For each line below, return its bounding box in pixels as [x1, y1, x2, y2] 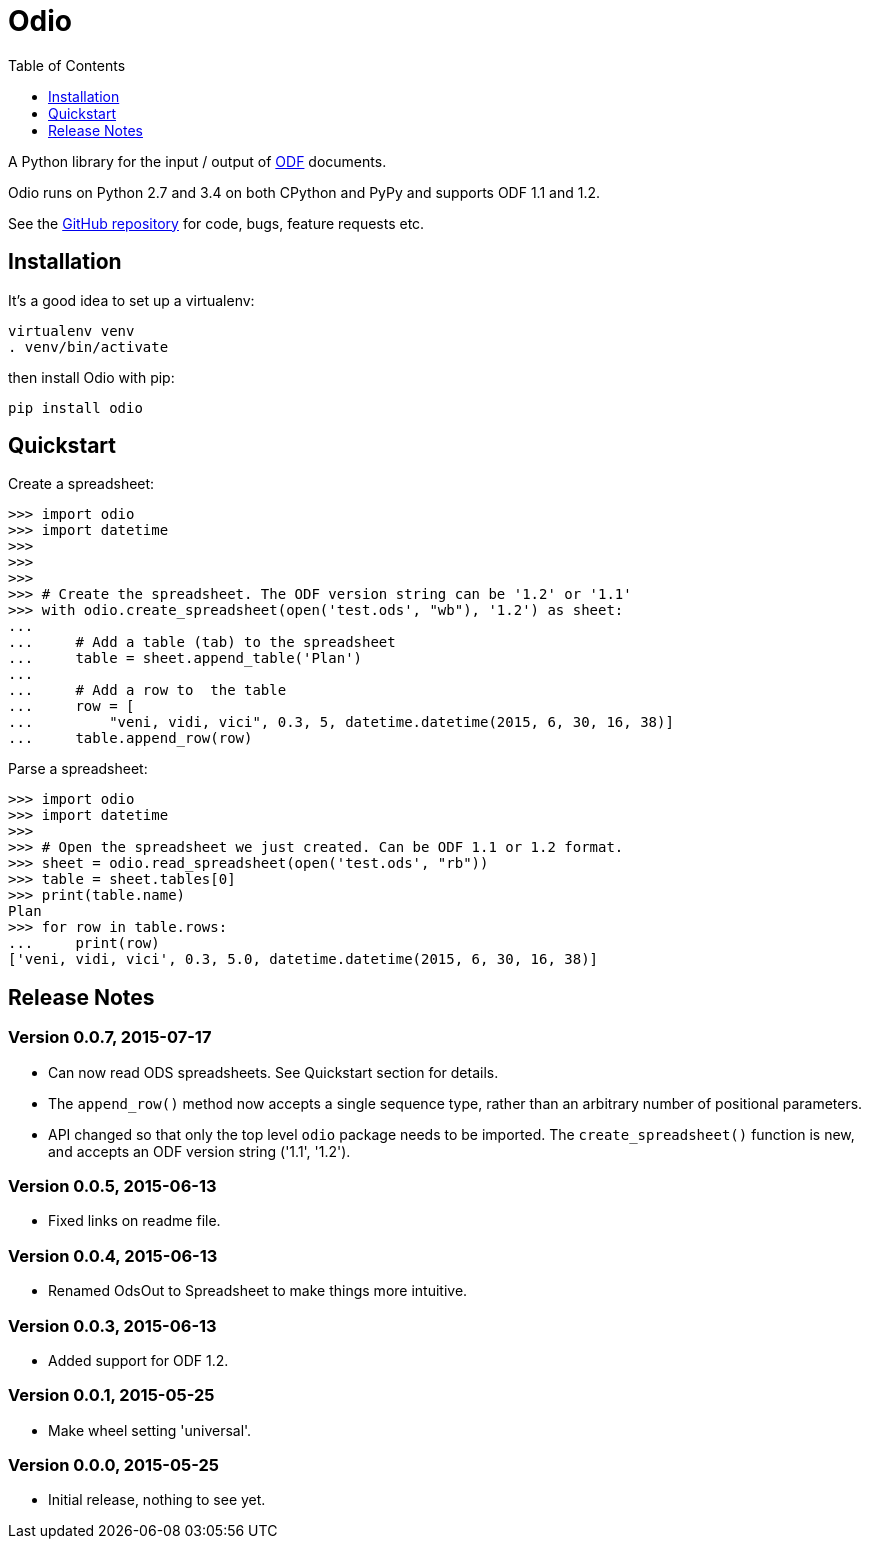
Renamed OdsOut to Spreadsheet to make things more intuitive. [48, 1282, 468, 1300]
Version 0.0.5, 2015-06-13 [8, 1176, 217, 1197]
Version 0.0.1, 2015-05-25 [8, 1385, 215, 1406]
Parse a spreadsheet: [8, 760, 148, 778]
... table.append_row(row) [8, 730, 253, 747]
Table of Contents [8, 56, 126, 74]
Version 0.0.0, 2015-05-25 [8, 1455, 219, 1476]
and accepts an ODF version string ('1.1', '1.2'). [48, 1142, 351, 1160]
